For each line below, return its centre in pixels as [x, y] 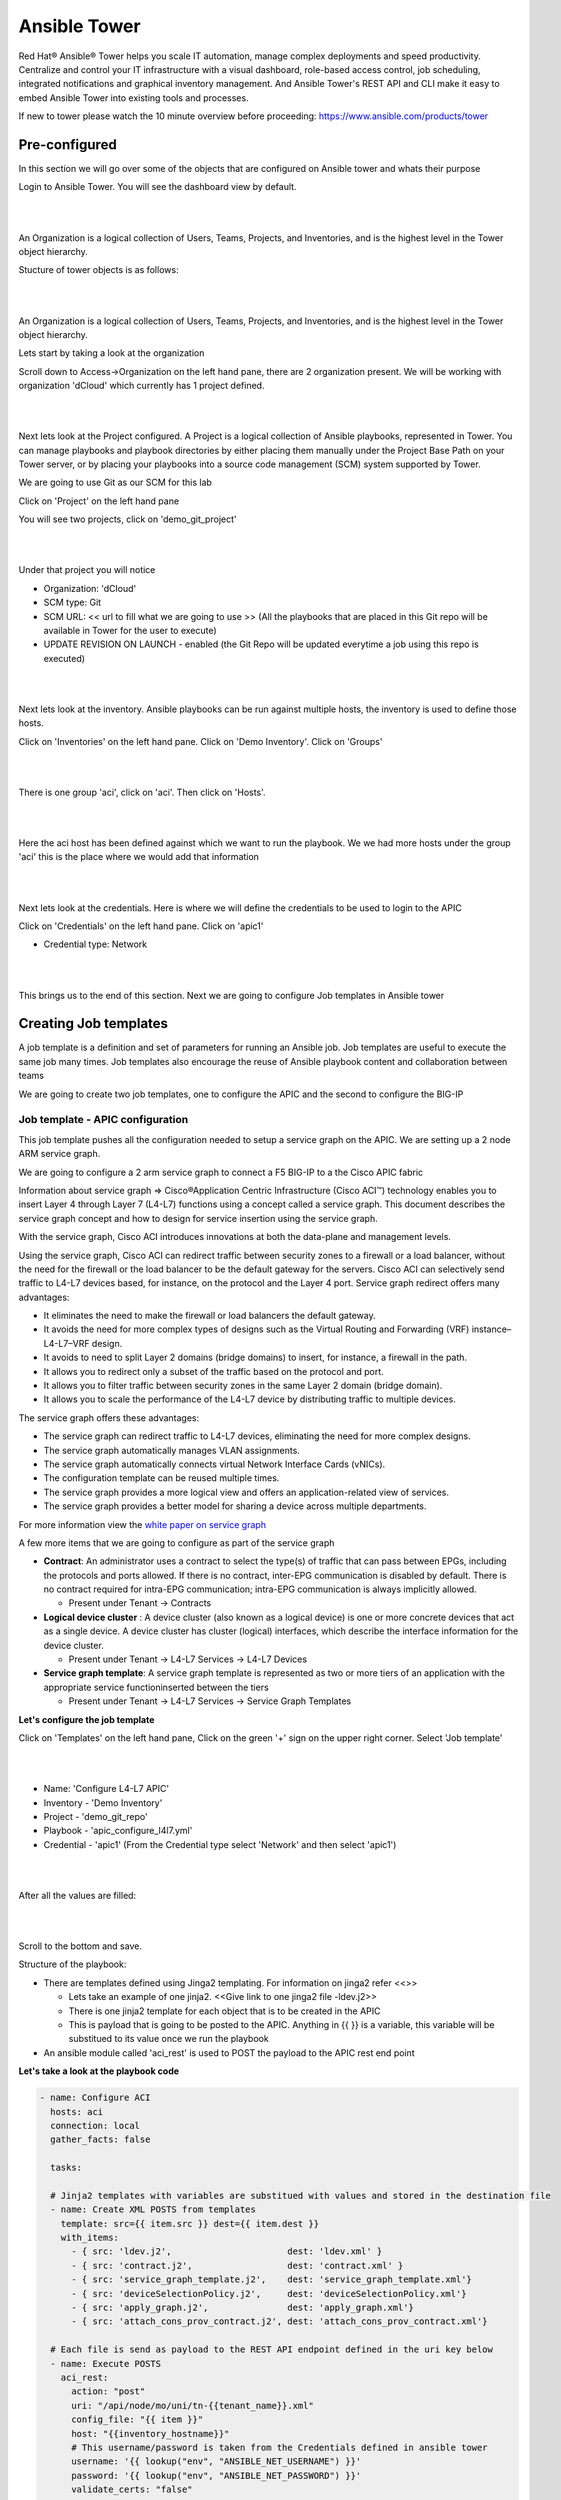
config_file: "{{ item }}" [137, 2419]
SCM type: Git [72, 602]
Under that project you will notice [87, 570]
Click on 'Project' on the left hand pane [99, 501]
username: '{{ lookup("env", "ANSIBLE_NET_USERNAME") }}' [216, 2461]
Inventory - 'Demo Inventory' [103, 1802]
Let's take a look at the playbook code [99, 2071]
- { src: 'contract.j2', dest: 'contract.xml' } [237, 2265]
